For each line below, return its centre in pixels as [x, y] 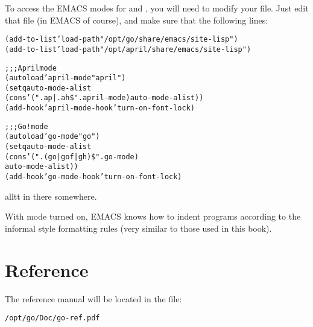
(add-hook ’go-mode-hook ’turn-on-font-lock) [93, 177]
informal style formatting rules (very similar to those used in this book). [138, 228]
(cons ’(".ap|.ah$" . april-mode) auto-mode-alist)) [104, 98]
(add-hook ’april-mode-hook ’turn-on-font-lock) [100, 108]
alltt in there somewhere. [51, 196]
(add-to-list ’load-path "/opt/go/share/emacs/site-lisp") [122, 40]
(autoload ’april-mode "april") [65, 78]
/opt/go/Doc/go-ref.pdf [52, 318]
